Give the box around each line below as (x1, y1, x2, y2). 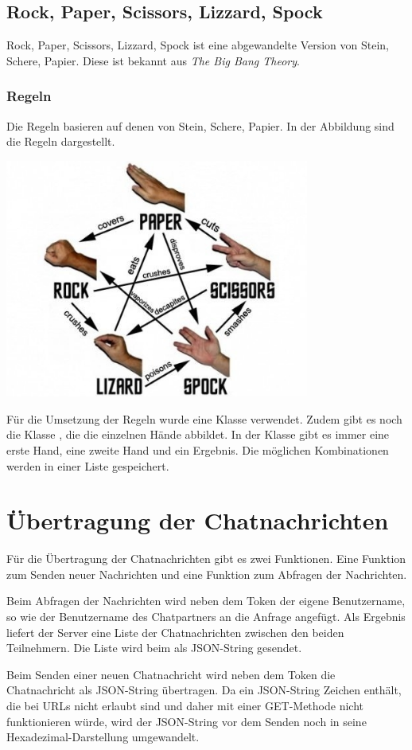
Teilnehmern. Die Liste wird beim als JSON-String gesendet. (6, 639, 302, 656)
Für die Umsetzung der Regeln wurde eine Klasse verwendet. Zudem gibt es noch (6, 410, 402, 427)
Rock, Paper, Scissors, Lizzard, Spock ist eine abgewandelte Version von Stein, (6, 37, 390, 53)
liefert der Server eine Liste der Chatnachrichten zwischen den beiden (6, 623, 344, 640)
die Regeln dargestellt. (6, 133, 115, 150)
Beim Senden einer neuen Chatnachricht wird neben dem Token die (6, 666, 336, 682)
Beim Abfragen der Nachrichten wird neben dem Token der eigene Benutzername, (6, 592, 406, 609)
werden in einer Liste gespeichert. (6, 457, 169, 474)
